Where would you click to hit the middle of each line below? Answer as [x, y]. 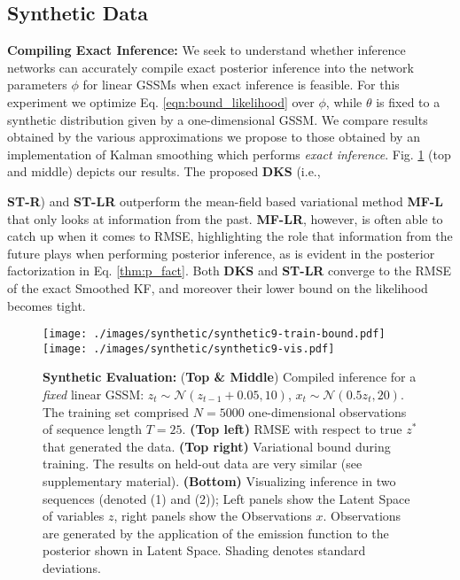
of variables [74, 516]
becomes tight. [47, 305]
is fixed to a [408, 101]
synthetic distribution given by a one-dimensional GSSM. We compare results [218, 119]
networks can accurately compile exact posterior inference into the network [211, 67]
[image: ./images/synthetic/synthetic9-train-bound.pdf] [214, 334]
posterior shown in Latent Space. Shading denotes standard [204, 550]
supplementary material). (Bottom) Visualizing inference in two [219, 480]
